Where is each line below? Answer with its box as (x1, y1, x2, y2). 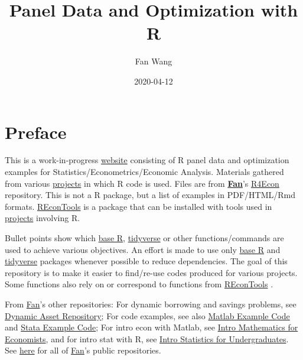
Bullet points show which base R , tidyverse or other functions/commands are (5, 232, 284, 244)
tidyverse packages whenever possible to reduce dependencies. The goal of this (5, 255, 288, 267)
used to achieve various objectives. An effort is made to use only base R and (5, 243, 281, 255)
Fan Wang (135, 55, 172, 67)
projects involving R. (5, 212, 80, 224)
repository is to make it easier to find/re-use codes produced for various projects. (5, 266, 298, 278)
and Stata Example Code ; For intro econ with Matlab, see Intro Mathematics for (5, 321, 298, 333)
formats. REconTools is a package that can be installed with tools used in (5, 200, 272, 212)
